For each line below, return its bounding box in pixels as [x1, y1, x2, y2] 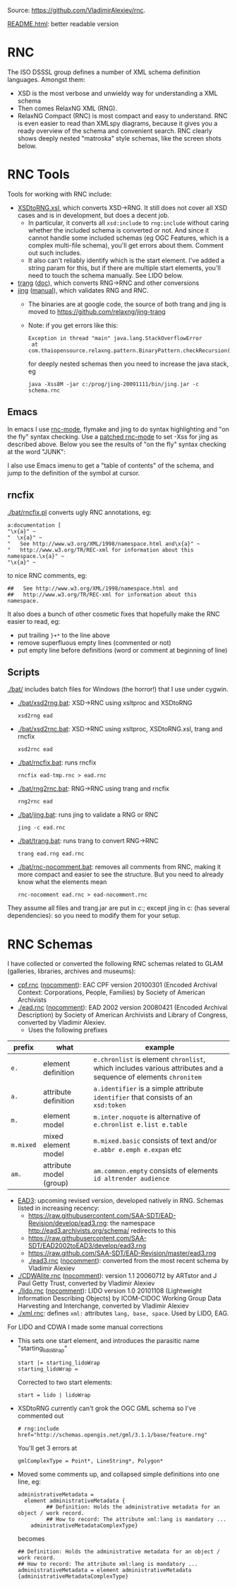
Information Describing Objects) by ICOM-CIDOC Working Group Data [17, 1294, 221, 1303]
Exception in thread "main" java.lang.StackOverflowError [28, 335, 202, 342]
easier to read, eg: [7, 617, 61, 625]
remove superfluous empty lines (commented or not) [17, 638, 171, 646]
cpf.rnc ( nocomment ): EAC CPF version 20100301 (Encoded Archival [17, 981, 217, 989]
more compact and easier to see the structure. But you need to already [17, 870, 224, 879]
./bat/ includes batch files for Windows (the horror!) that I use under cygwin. [7, 685, 229, 694]
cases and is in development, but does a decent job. [17, 211, 170, 219]
